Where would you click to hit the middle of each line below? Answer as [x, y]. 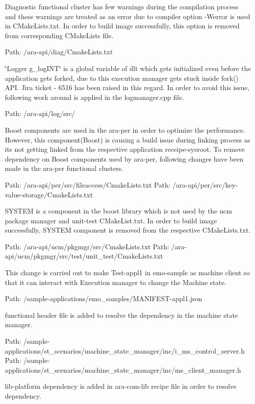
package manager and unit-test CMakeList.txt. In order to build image [111, 220]
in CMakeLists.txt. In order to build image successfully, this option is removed [122, 26]
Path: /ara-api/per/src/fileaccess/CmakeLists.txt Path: [88, 184]
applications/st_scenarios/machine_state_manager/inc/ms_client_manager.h [123, 369]
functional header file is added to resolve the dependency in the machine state [122, 315]
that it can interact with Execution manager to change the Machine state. [116, 282]
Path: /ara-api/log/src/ [40, 113]
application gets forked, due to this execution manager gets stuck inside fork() [122, 78]
